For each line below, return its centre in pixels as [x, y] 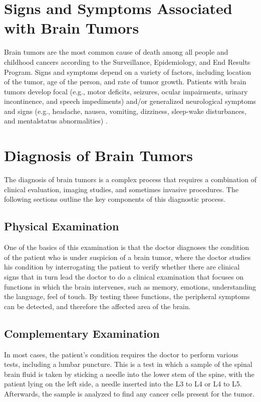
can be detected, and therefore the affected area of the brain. [97, 306]
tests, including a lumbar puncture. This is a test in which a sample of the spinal [128, 364]
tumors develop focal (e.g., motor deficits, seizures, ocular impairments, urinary [126, 91]
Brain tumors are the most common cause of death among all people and [116, 52]
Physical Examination [62, 226]
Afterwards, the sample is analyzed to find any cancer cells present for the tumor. [129, 393]
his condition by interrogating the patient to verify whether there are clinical [122, 267]
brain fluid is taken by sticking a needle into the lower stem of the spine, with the [129, 374]
